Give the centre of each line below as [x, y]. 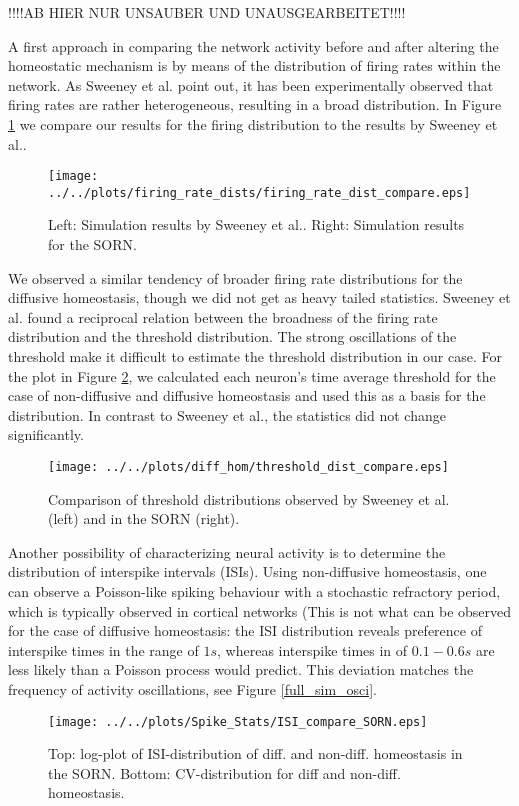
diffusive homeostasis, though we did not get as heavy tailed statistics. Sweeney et [259, 297]
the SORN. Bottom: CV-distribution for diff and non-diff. [224, 772]
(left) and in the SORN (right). [144, 518]
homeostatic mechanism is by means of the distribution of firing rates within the [254, 65]
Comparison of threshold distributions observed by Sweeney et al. [249, 498]
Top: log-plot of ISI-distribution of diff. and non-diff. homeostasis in [255, 753]
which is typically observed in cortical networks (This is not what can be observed [260, 610]
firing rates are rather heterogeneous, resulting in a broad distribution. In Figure [255, 104]
